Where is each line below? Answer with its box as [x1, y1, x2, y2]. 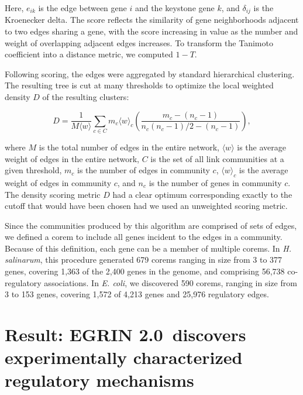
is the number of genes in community [149, 176, 282, 188]
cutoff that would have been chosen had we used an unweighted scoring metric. [5, 200, 288, 212]
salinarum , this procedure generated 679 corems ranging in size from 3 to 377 [5, 253, 283, 266]
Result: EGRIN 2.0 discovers [5, 322, 246, 346]
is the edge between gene [38, 2, 127, 13]
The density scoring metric [5, 188, 101, 200]
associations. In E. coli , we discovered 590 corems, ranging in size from [44, 276, 297, 288]
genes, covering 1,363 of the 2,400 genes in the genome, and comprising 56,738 [5, 265, 285, 277]
